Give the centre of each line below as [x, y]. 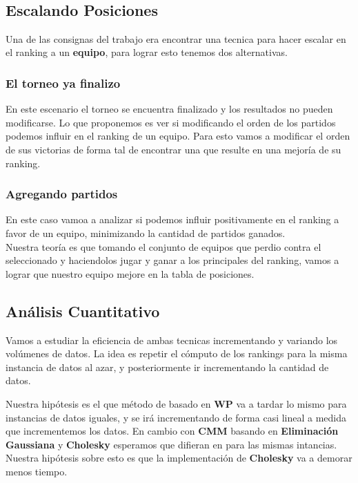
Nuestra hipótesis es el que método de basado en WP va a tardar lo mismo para [176, 403]
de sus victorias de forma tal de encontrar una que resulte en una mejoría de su [173, 149]
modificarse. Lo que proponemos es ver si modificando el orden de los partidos [171, 122]
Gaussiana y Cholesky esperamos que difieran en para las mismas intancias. [171, 444]
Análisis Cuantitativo [83, 311]
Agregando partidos [62, 194]
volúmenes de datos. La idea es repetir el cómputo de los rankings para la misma [177, 353]
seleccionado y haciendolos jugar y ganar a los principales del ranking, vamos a [172, 260]
